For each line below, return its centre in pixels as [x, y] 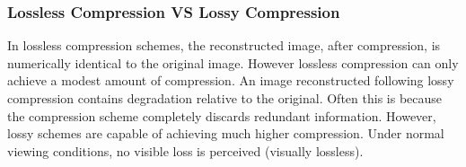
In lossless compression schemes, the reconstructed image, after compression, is [224, 45]
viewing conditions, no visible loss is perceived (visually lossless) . [185, 150]
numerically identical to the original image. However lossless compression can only [233, 62]
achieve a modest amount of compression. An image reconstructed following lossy [231, 80]
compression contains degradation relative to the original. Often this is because [225, 98]
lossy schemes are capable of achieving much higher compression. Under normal [226, 133]
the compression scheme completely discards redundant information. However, [222, 115]
